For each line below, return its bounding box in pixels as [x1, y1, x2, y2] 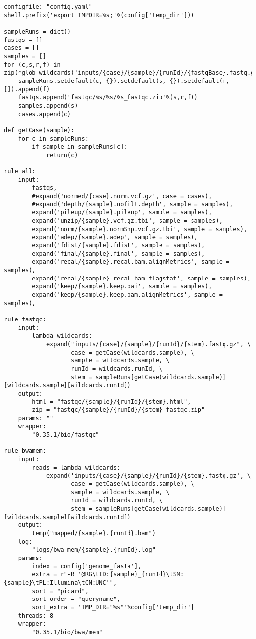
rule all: [4, 168, 36, 175]
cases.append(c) [18, 110, 71, 118]
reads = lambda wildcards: [32, 464, 121, 471]
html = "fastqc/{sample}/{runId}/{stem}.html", [32, 398, 191, 405]
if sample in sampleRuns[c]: [32, 143, 128, 151]
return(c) [46, 151, 78, 159]
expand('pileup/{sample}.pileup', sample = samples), [32, 209, 212, 216]
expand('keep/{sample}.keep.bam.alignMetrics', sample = [32, 291, 223, 298]
